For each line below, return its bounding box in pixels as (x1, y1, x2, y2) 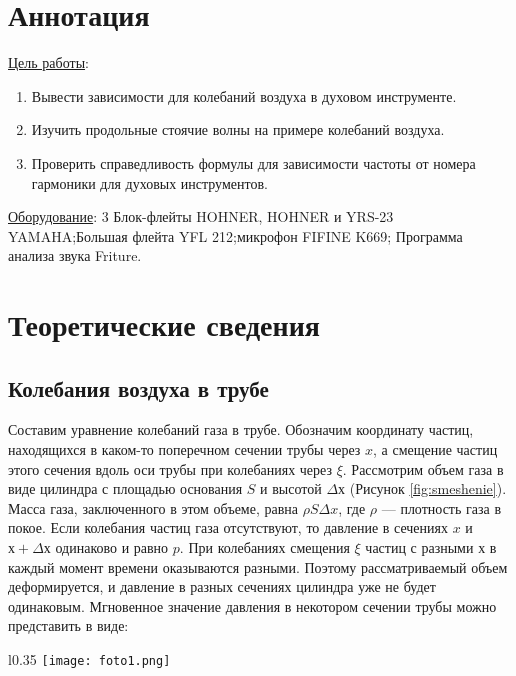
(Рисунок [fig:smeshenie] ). (349, 478, 507, 499)
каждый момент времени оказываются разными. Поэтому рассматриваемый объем (8, 556, 508, 577)
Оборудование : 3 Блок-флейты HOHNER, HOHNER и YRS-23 (8, 206, 394, 227)
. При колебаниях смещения (179, 537, 350, 558)
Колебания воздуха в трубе (8, 372, 269, 403)
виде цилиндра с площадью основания (8, 478, 243, 499)
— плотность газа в (381, 497, 501, 518)
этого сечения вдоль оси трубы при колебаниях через (8, 458, 332, 479)
